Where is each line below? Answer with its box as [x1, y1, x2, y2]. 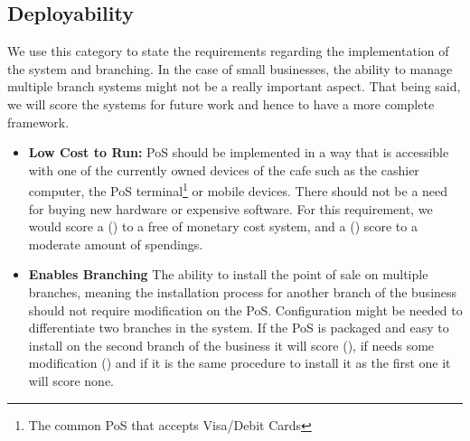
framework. [7, 112, 70, 131]
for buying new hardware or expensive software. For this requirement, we [28, 199, 433, 218]
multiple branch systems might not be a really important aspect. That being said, [7, 77, 461, 96]
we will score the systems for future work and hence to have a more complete [7, 94, 435, 113]
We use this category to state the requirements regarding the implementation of [7, 42, 449, 61]
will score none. [28, 371, 115, 389]
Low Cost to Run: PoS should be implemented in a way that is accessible [28, 143, 449, 162]
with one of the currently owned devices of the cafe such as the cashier [28, 160, 419, 179]
